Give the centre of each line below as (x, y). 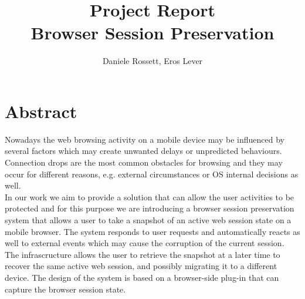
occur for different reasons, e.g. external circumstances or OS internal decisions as (152, 174)
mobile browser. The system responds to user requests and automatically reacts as (152, 231)
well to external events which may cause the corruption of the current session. (145, 243)
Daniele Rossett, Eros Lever (152, 61)
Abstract (41, 111)
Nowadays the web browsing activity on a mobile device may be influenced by (145, 139)
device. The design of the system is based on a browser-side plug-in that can (142, 277)
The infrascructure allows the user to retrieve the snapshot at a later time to (143, 254)
